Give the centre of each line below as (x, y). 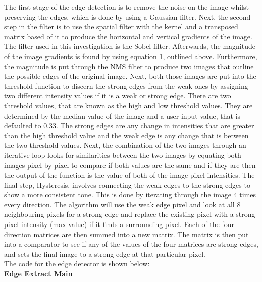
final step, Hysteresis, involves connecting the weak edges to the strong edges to (127, 184)
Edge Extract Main (38, 274)
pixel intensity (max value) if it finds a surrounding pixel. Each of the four (119, 224)
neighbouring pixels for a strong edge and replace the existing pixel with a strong (130, 214)
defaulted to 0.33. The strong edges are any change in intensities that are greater (129, 125)
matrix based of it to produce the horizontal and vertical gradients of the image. (128, 36)
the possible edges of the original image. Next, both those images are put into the (130, 76)
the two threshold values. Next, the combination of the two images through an (125, 145)
